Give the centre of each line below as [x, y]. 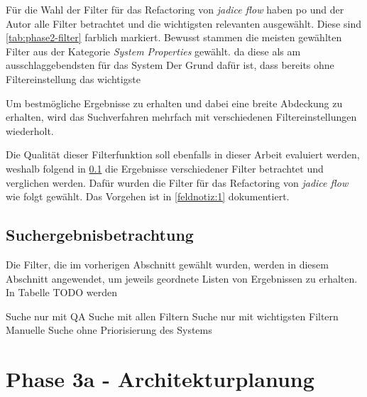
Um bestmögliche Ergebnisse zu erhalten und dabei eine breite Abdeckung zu [174, 103]
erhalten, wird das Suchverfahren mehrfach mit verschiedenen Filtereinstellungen [181, 117]
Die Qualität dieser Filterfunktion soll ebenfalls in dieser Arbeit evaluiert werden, [183, 154]
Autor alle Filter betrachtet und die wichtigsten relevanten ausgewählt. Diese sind [183, 23]
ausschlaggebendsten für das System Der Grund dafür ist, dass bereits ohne [170, 65]
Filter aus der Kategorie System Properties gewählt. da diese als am [153, 51]
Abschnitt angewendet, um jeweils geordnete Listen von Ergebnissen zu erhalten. [182, 278]
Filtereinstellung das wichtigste [73, 78]
